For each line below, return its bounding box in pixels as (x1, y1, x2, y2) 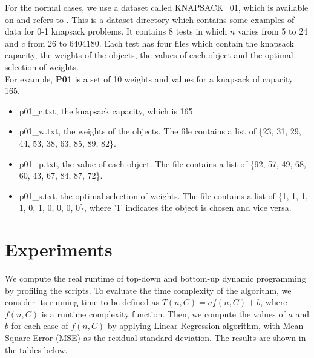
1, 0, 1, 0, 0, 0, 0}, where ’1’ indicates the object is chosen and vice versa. (19, 201, 292, 214)
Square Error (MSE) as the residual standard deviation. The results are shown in (5, 331, 306, 343)
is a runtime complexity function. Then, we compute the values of (41, 307, 286, 320)
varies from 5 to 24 (237, 25, 308, 38)
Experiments (5, 237, 113, 262)
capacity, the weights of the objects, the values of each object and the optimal (5, 48, 293, 61)
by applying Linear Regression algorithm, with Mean (107, 319, 304, 332)
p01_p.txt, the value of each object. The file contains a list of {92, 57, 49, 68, (19, 157, 306, 170)
